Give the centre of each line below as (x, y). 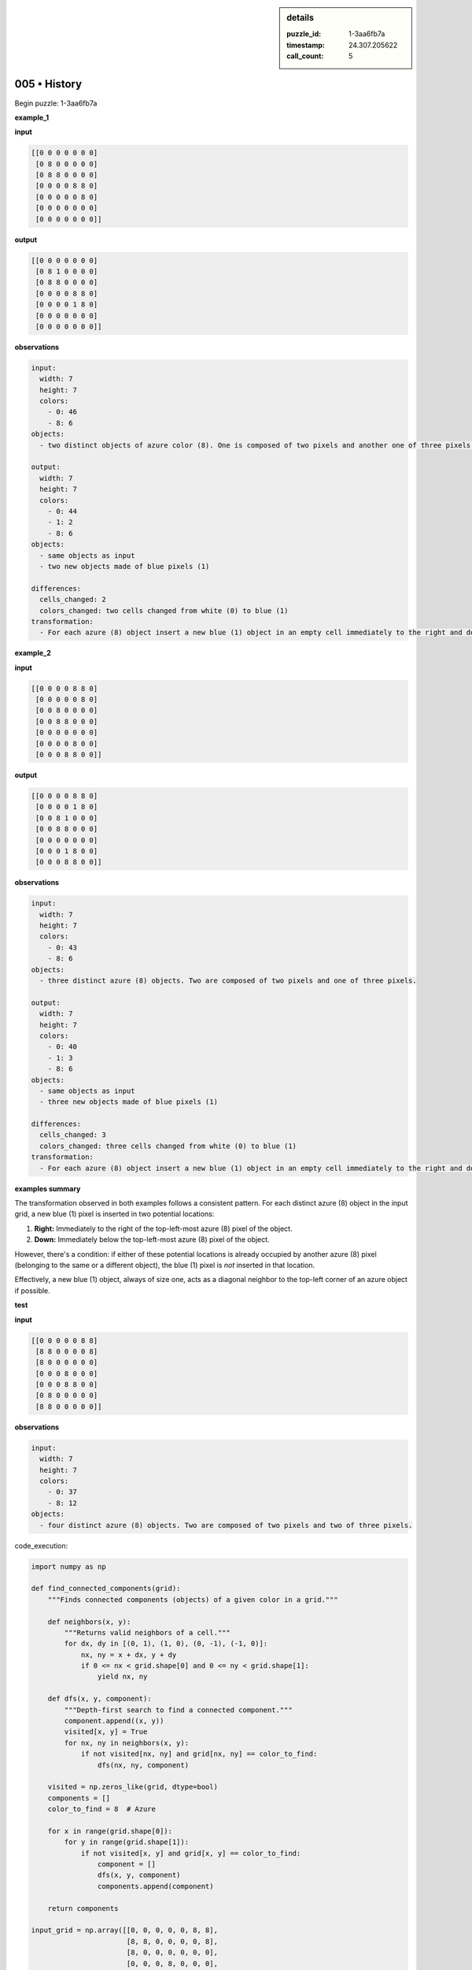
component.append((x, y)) (114, 1721)
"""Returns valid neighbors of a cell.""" (147, 1632)
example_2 (33, 653)
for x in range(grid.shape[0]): (110, 1831)
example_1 (32, 117)
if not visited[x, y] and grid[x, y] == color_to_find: (191, 1853)
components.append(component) (155, 1886)
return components (83, 1908)
